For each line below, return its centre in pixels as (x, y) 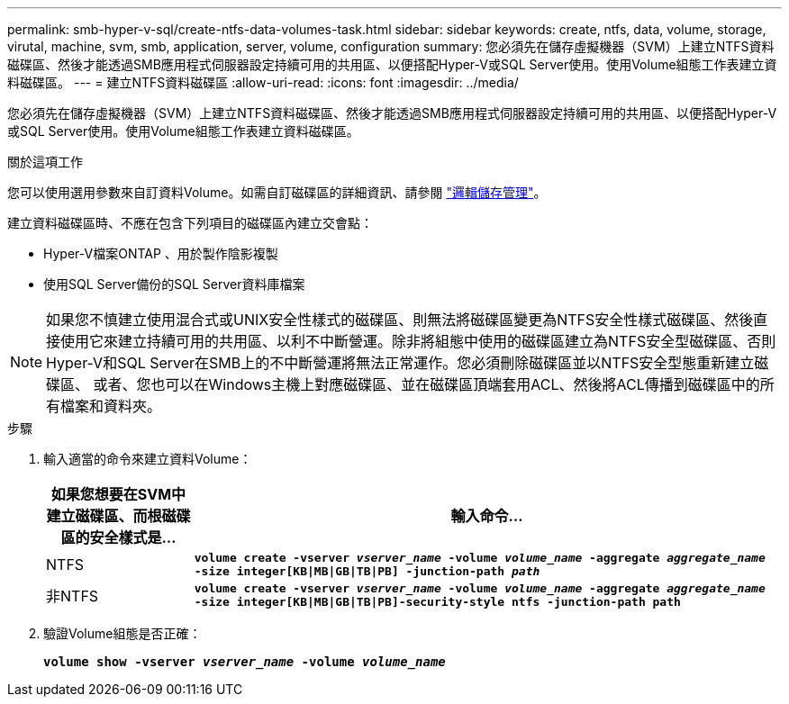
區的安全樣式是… (118, 537)
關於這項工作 (45, 162)
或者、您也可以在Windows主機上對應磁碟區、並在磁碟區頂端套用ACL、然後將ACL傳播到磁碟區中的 (426, 384)
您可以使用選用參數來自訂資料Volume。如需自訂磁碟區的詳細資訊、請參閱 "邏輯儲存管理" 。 (277, 192)
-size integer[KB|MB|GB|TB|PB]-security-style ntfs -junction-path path (437, 602)
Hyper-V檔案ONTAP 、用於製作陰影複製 (161, 253)
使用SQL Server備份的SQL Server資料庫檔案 (174, 284)
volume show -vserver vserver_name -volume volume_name (245, 662)
